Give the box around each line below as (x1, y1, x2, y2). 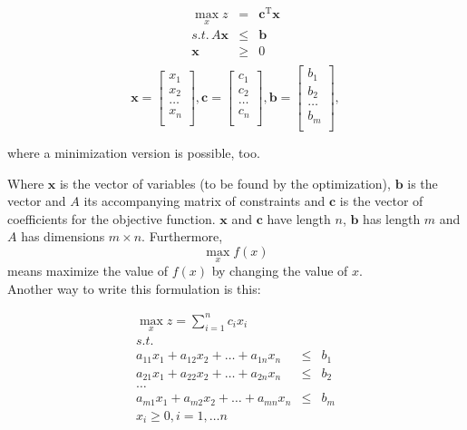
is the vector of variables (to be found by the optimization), (59, 173, 391, 192)
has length (363, 209, 421, 228)
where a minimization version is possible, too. (7, 142, 260, 161)
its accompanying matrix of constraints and (83, 191, 326, 210)
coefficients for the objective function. (7, 209, 216, 228)
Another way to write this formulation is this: (7, 279, 261, 298)
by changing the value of (211, 261, 348, 280)
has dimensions (21, 227, 105, 246)
